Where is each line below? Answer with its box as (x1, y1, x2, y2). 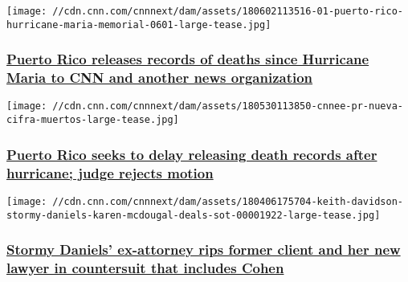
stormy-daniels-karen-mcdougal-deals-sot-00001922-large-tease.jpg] (6, 209, 381, 221)
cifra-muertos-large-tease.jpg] (6, 114, 179, 126)
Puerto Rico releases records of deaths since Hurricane (6, 49, 369, 69)
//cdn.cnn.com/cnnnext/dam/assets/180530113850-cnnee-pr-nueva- (52, 100, 403, 112)
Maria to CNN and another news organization (6, 67, 313, 88)
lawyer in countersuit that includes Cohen (6, 258, 284, 278)
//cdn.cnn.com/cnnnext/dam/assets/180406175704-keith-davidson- (52, 195, 403, 207)
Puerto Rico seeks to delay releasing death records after (6, 144, 377, 164)
